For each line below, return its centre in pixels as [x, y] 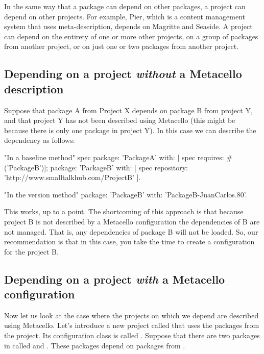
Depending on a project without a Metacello [123, 74]
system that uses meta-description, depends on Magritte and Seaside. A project [128, 26]
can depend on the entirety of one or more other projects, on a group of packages [131, 36]
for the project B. [31, 251]
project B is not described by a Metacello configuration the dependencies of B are [132, 221]
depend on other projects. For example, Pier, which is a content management [125, 16]
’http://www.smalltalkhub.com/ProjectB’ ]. [73, 177]
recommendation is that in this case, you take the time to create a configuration [129, 242]
